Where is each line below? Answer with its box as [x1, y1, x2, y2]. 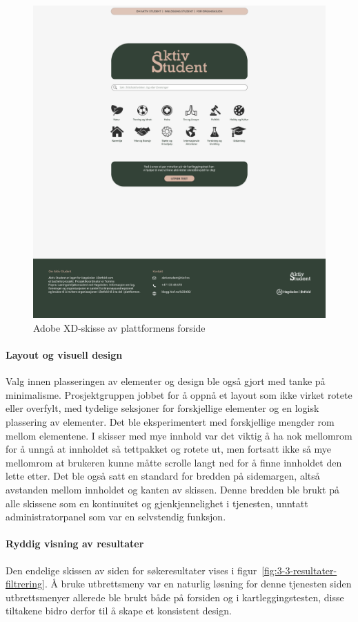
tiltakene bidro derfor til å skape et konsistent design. [6, 603, 232, 618]
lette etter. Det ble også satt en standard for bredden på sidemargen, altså [6, 469, 320, 483]
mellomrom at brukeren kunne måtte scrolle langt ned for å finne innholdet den [6, 455, 342, 469]
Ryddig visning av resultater [6, 536, 144, 551]
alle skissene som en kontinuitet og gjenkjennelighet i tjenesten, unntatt [6, 496, 308, 510]
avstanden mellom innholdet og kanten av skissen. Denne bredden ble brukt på [6, 482, 339, 496]
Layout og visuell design [6, 348, 123, 362]
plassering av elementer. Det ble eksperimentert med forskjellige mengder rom [6, 415, 335, 429]
